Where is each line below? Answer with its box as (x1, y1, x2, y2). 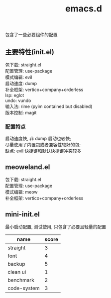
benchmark (7, 277, 35, 284)
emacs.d (65, 3, 102, 14)
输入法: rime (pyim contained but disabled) (5, 103, 93, 109)
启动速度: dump (5, 81, 37, 86)
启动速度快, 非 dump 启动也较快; (5, 135, 71, 142)
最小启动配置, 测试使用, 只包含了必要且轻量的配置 (5, 223, 106, 229)
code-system (7, 285, 40, 292)
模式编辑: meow (5, 189, 38, 195)
